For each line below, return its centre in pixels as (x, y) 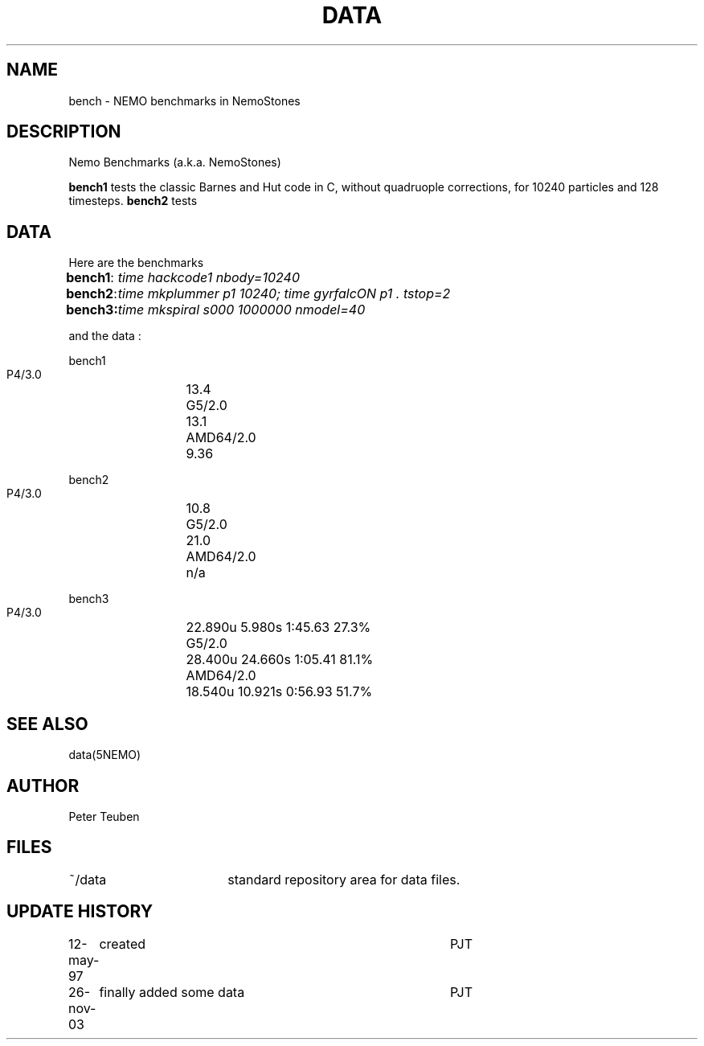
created (123, 943)
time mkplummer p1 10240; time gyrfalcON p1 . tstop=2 (284, 294)
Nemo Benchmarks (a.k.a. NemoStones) (175, 162)
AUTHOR (43, 786)
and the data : (105, 336)
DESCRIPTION (64, 132)
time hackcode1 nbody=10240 (209, 278)
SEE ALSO (47, 724)
